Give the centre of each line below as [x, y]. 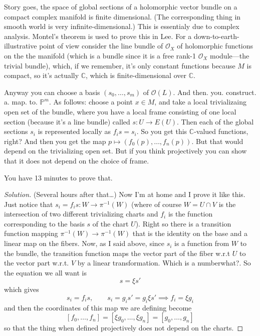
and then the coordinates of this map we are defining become [98, 307]
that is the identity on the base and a [190, 233]
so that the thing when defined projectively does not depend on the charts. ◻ [124, 328]
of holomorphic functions [215, 46]
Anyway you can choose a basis [52, 92]
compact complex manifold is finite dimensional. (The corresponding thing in [122, 16]
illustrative [21, 46]
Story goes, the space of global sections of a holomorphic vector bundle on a [121, 6]
